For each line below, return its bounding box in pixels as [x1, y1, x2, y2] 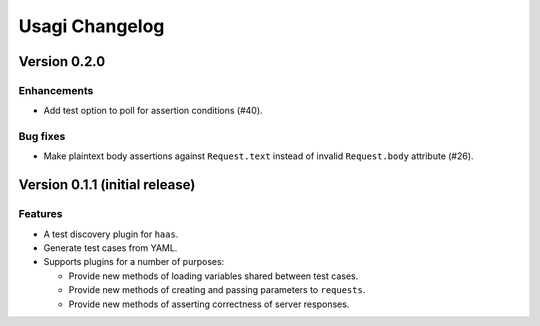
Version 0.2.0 [18, 53, 106, 70]
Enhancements [18, 83, 94, 97]
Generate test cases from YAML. [43, 242, 178, 254]
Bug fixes [18, 130, 66, 144]
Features [18, 207, 63, 221]
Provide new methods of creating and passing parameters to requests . [68, 284, 366, 296]
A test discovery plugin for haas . [43, 228, 179, 240]
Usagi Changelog [18, 15, 165, 37]
